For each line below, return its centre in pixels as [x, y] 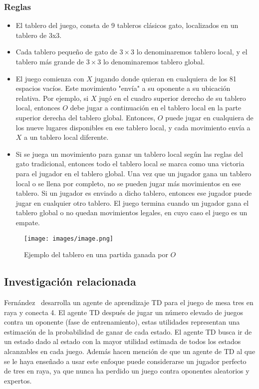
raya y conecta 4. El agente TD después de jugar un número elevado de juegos [124, 312]
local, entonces [38, 108]
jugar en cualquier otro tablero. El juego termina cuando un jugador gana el [132, 202]
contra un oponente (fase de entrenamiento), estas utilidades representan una [122, 322]
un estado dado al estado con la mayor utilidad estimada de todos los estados [123, 341]
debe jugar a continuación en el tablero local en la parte [156, 108]
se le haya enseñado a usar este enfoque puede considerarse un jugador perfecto [125, 361]
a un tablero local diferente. [66, 137]
